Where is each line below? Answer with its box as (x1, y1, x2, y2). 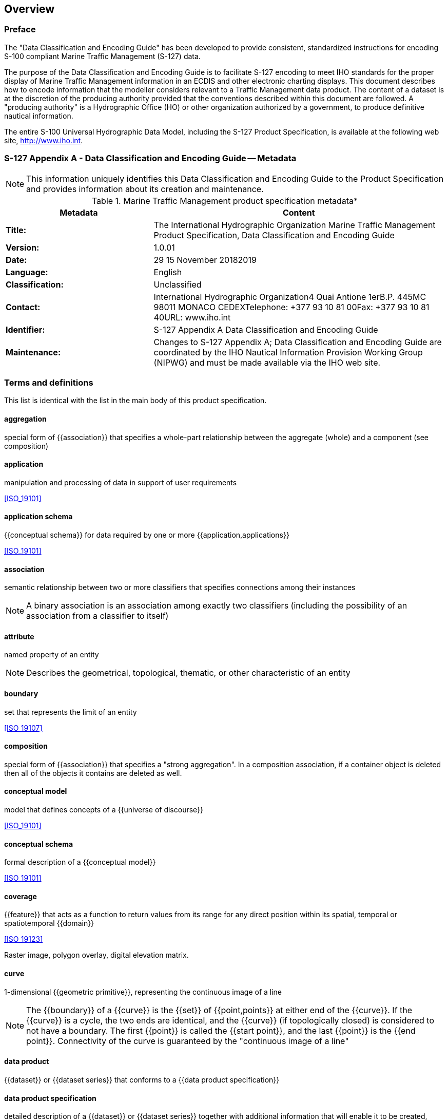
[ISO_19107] (4, 723, 43, 732)
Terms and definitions (4, 377, 93, 388)
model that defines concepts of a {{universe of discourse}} (4, 805, 204, 814)
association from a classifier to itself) (26, 611, 169, 621)
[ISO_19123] (4, 935, 43, 944)
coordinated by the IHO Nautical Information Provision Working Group (153, 347, 423, 357)
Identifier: (6, 324, 45, 335)
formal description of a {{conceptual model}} (4, 858, 156, 867)
